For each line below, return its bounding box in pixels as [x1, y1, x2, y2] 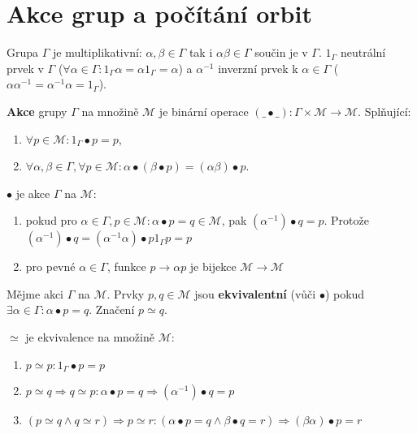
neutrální [340, 44, 386, 61]
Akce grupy [7, 102, 67, 119]
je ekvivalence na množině [25, 329, 154, 346]
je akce [15, 184, 50, 201]
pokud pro [25, 212, 77, 229]
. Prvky [106, 285, 145, 302]
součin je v [254, 44, 308, 61]
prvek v [7, 59, 44, 76]
